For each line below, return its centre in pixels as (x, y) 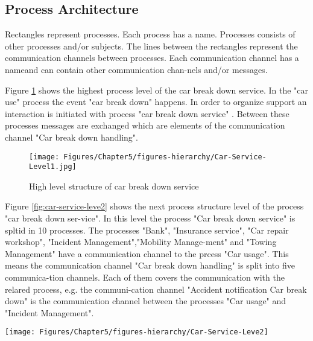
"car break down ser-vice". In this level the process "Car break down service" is (150, 218)
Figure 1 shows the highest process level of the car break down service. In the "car (157, 90)
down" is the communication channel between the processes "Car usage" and (146, 301)
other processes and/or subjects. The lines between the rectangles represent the (151, 46)
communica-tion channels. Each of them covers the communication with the (145, 277)
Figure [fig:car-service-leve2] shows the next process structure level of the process (154, 206)
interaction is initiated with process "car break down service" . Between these (147, 113)
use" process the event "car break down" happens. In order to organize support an (156, 102)
